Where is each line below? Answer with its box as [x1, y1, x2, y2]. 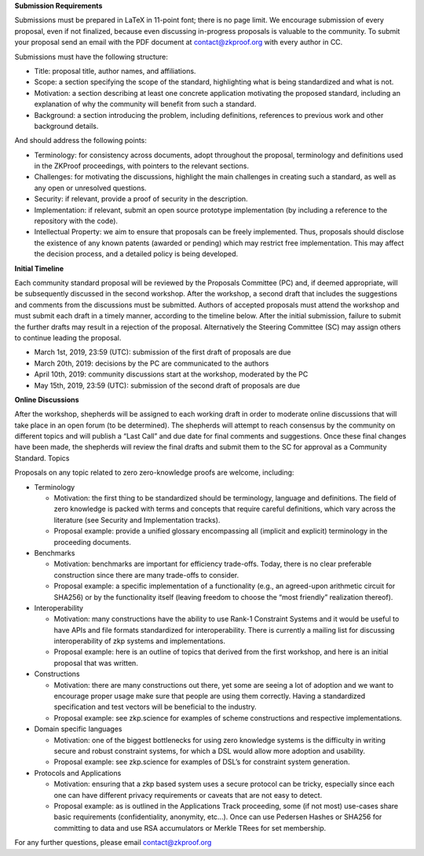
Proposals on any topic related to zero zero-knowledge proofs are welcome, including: [14, 468, 294, 477]
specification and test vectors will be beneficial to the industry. [53, 702, 257, 711]
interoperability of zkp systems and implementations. [53, 637, 225, 646]
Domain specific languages [34, 724, 122, 734]
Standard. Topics [14, 453, 70, 463]
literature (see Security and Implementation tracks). [53, 515, 221, 524]
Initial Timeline [14, 263, 64, 273]
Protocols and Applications [34, 768, 122, 777]
